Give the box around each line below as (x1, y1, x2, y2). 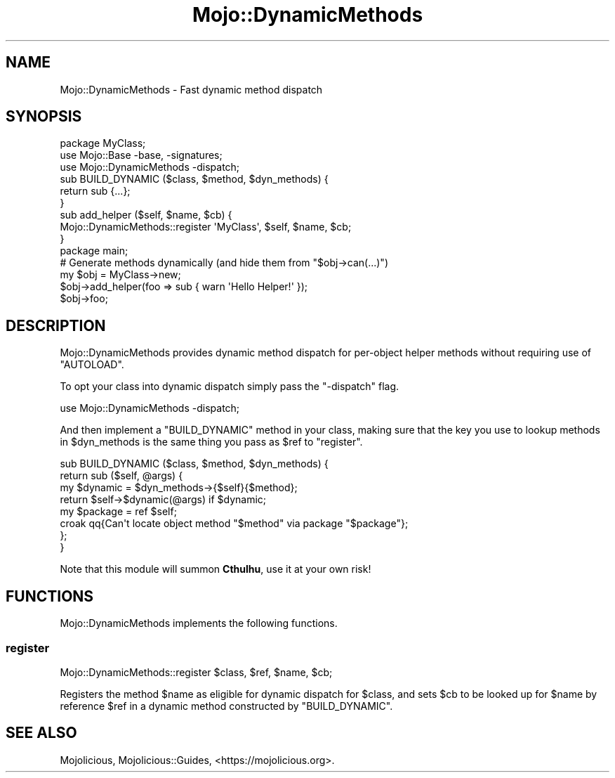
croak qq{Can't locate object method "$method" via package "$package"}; (60, 517, 409, 530)
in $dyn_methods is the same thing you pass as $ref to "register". (60, 436, 363, 448)
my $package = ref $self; (60, 505, 177, 518)
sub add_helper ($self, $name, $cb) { (60, 209, 232, 221)
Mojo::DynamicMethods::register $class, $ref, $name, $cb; (60, 666, 333, 678)
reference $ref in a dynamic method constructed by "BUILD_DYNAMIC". (60, 699, 393, 712)
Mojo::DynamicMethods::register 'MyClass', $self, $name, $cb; (60, 221, 352, 233)
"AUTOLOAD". (60, 358, 124, 371)
